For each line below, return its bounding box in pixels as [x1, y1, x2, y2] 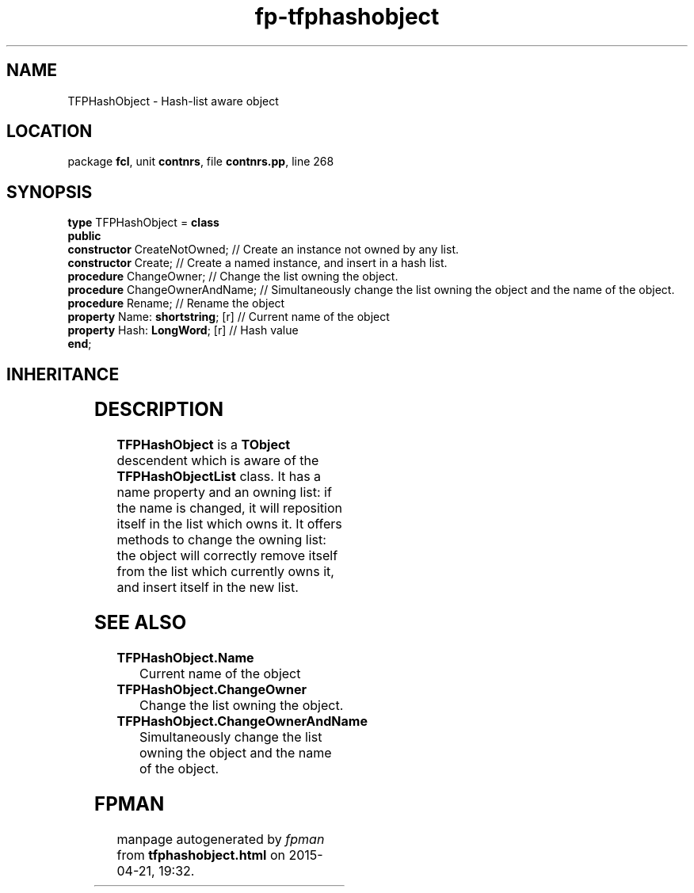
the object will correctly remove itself [116, 548, 338, 564]
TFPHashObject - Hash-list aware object [67, 93, 279, 108]
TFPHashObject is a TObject [116, 437, 291, 453]
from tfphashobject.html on [116, 846, 285, 863]
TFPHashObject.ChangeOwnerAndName [116, 712, 368, 729]
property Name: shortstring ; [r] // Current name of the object [67, 310, 390, 324]
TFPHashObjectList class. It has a [116, 468, 322, 485]
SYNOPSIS [6, 181, 93, 202]
